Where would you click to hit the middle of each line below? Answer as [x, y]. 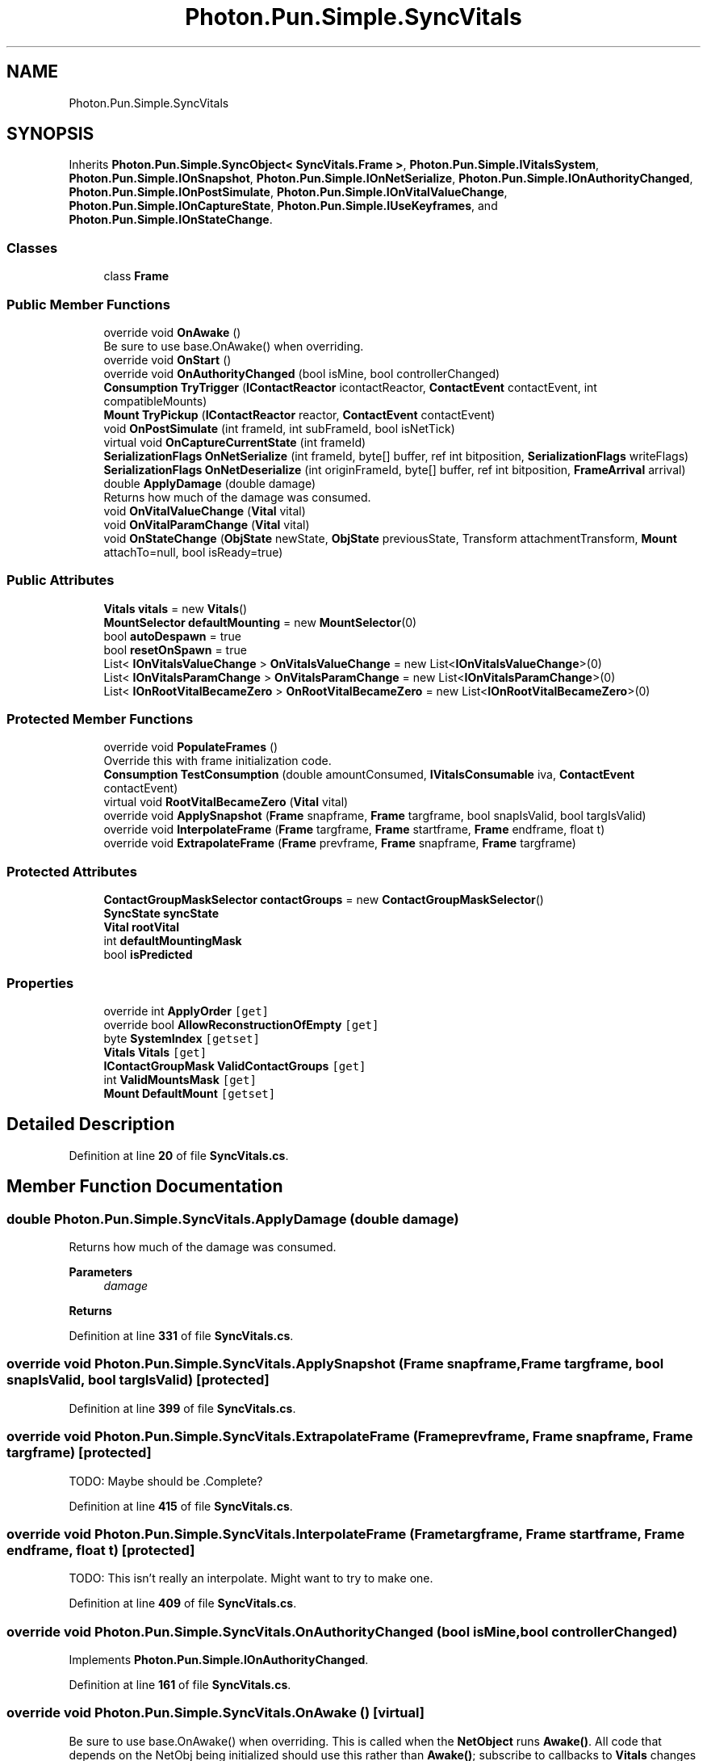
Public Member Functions [88, 304]
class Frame [136, 276]
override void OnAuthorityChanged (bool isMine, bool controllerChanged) [302, 373]
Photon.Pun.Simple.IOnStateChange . [171, 220]
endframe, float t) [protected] [101, 1550]
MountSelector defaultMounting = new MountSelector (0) [260, 622]
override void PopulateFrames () [191, 747]
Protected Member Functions [100, 719]
